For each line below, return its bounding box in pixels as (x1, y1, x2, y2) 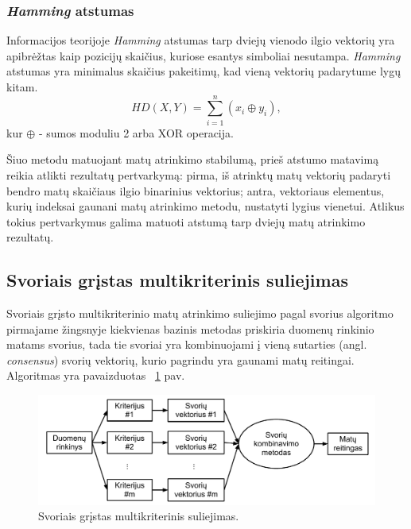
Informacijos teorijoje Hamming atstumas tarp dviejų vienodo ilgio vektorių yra (6, 32, 395, 48)
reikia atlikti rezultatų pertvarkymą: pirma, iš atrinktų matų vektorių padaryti (6, 166, 391, 183)
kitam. (6, 79, 38, 95)
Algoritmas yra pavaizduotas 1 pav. (6, 367, 185, 384)
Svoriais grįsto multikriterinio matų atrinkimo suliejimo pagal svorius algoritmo (6, 305, 394, 322)
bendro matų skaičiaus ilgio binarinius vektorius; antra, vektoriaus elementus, (6, 182, 385, 199)
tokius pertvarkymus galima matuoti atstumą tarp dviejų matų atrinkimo (6, 213, 366, 230)
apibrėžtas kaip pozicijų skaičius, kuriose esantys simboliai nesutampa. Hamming (6, 47, 401, 64)
